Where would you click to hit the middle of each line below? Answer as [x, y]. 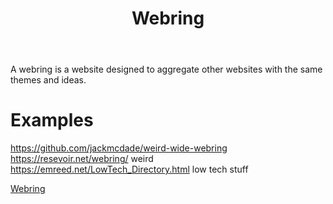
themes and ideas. [48, 80]
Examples [52, 120]
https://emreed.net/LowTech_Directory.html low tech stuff [129, 169]
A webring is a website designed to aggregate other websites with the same [166, 69]
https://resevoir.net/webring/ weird [82, 159]
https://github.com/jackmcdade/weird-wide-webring [119, 148]
